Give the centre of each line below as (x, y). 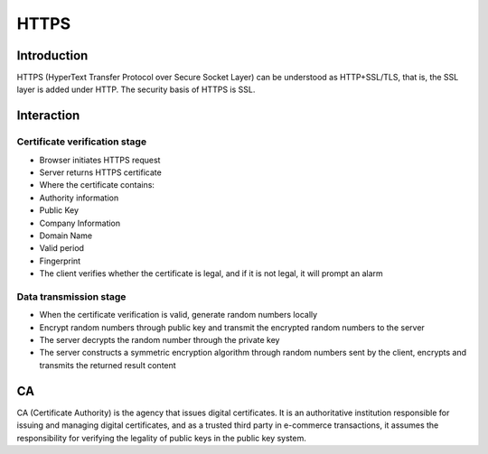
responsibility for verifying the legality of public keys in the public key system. (161, 438)
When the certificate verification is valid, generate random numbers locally (178, 315)
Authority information (79, 198)
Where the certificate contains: (97, 185)
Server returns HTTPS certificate (100, 172)
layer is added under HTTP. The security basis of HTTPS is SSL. (136, 89)
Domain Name (66, 236)
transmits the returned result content (108, 365)
